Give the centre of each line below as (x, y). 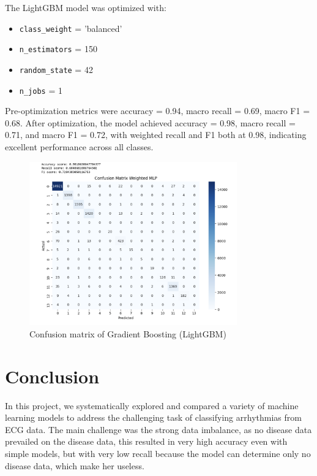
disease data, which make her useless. (75, 465)
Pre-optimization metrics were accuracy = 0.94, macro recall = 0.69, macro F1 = (158, 111)
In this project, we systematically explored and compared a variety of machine (152, 405)
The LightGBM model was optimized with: (86, 7)
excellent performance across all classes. (79, 147)
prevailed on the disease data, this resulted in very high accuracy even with (146, 441)
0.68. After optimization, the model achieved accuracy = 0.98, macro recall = (150, 122)
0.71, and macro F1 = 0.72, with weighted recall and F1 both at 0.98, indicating (156, 135)
